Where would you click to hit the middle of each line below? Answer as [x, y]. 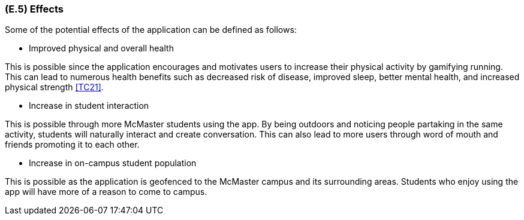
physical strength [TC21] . [54, 87]
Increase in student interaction [89, 106]
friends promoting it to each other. [72, 145]
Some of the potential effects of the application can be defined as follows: [151, 30]
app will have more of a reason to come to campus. [106, 192]
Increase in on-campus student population [113, 163]
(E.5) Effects [34, 9]
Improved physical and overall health [101, 48]
